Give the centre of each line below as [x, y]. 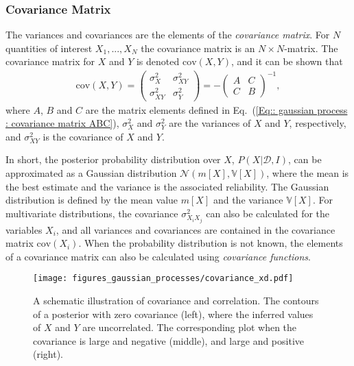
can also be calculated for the [268, 213]
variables [24, 229]
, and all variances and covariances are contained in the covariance [196, 229]
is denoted [158, 61]
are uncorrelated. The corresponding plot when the [190, 327]
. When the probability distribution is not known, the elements [211, 243]
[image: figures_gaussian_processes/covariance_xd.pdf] [163, 279]
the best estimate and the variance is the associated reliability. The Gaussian [167, 186]
